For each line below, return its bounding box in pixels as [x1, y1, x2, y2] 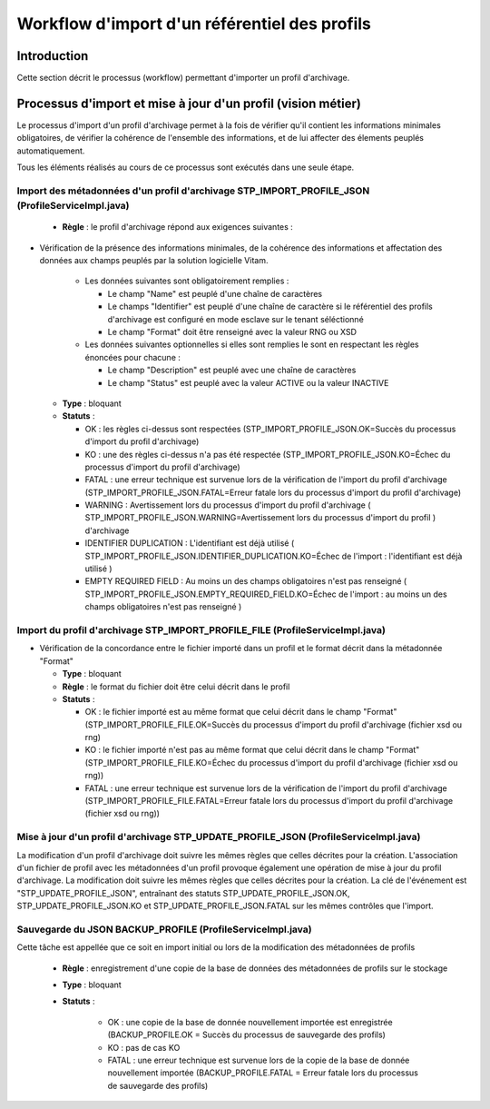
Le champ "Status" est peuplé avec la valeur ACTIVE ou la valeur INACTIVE [107, 377, 389, 388]
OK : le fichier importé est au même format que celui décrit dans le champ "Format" [84, 707, 397, 718]
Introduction [16, 48, 89, 64]
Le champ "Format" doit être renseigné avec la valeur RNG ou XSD [107, 327, 358, 338]
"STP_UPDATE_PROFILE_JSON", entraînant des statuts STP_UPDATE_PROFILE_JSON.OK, [16, 887, 350, 898]
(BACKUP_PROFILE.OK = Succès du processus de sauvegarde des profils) [107, 1029, 386, 1040]
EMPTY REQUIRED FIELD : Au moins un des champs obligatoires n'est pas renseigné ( [84, 576, 407, 587]
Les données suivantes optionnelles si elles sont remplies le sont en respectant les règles [84, 339, 419, 350]
